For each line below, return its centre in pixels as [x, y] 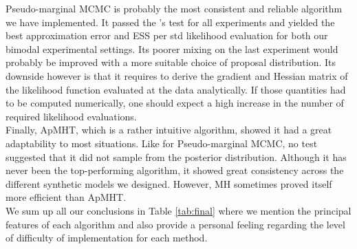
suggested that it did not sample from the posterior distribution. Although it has [176, 156]
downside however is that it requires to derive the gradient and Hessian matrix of [177, 75]
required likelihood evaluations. [71, 116]
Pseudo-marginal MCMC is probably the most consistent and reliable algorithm [174, 8]
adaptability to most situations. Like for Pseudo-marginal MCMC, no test [162, 143]
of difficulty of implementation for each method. [107, 238]
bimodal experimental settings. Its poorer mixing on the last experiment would [172, 48]
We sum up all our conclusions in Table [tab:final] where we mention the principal [178, 210]
